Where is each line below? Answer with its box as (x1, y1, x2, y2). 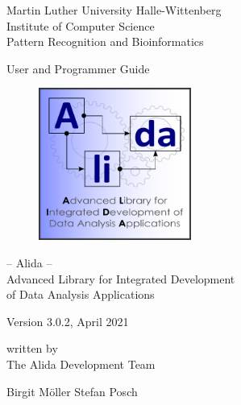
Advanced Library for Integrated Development (6, 270, 235, 287)
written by (6, 340, 58, 357)
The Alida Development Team (6, 355, 156, 372)
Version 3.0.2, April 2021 (6, 312, 129, 329)
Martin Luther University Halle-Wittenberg (6, 2, 222, 18)
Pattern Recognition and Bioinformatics (6, 33, 204, 50)
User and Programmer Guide (6, 60, 150, 76)
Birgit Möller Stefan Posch (6, 382, 138, 399)
